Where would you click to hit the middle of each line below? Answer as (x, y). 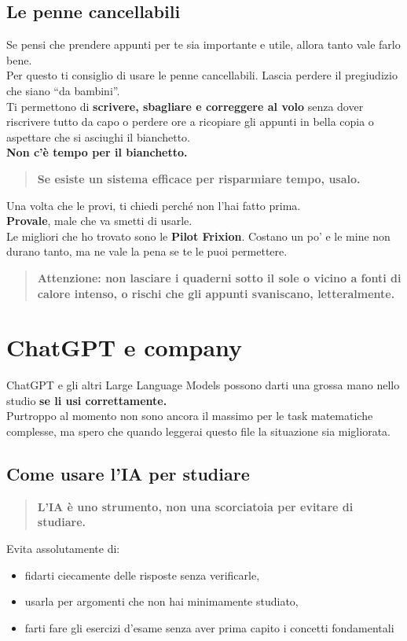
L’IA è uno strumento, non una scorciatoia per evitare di (195, 506)
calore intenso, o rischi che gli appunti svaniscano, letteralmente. (216, 293)
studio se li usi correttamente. (87, 400)
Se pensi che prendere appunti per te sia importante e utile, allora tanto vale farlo (203, 44)
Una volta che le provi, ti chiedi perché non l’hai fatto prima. (154, 205)
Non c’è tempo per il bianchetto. (97, 152)
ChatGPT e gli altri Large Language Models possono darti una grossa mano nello (203, 385)
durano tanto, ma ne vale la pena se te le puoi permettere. (147, 251)
